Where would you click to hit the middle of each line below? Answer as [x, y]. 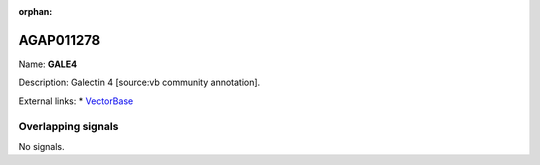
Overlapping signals [68, 127]
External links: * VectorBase [76, 101]
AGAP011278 [59, 40]
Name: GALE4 [48, 64]
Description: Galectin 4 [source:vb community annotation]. [139, 82]
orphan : [35, 11]
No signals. [41, 146]
